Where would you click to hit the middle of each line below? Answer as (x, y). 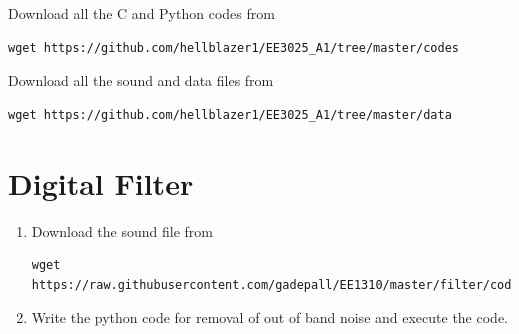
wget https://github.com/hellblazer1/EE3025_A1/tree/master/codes (234, 47)
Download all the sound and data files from (141, 80)
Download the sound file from (122, 230)
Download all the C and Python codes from (141, 13)
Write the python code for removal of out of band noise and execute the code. (269, 317)
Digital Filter (101, 182)
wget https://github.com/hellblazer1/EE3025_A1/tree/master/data (230, 114)
